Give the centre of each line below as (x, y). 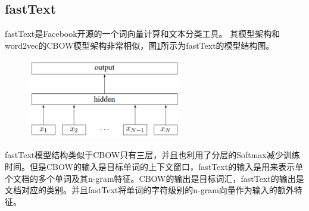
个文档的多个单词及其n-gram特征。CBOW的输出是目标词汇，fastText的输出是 (154, 178)
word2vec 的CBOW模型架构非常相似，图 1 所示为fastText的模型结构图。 (140, 45)
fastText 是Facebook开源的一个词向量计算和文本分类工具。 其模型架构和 (143, 34)
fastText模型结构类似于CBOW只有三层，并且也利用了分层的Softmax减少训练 (152, 155)
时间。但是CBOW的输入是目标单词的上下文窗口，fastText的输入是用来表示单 (154, 166)
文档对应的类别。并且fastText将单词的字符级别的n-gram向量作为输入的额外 (149, 190)
